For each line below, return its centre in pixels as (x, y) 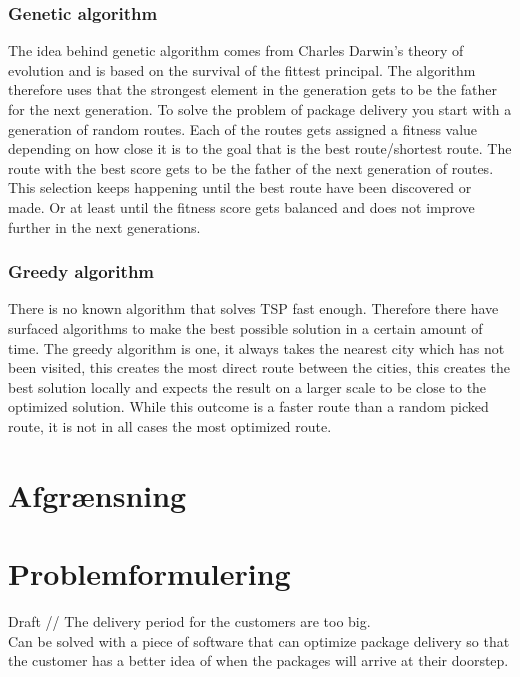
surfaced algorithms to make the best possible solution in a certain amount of (245, 327)
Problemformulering (149, 573)
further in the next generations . (104, 226)
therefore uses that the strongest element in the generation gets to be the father (252, 89)
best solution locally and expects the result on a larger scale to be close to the (247, 386)
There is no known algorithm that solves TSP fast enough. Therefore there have (253, 308)
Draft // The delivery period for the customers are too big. (189, 621)
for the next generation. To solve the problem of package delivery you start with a (260, 109)
